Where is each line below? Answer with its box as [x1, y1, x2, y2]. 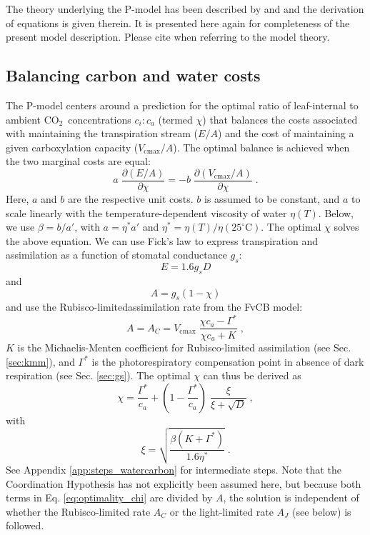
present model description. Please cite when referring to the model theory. [6, 29, 330, 44]
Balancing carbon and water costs [6, 64, 261, 86]
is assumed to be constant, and [204, 191, 340, 206]
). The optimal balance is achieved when [173, 139, 350, 154]
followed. [6, 518, 44, 533]
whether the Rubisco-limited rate [6, 504, 151, 519]
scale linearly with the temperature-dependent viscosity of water [6, 205, 287, 220]
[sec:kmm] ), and [6, 354, 75, 369]
